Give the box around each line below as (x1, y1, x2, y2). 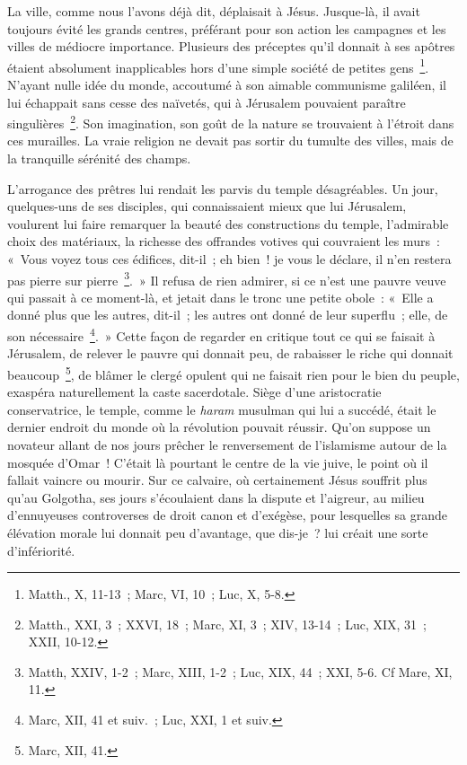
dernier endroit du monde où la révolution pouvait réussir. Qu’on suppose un (7, 418, 431, 436)
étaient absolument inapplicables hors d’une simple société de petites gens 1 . (7, 55, 429, 76)
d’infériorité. (7, 541, 75, 559)
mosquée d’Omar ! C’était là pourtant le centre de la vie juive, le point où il (7, 453, 428, 471)
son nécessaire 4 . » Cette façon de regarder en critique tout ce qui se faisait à (7, 324, 436, 345)
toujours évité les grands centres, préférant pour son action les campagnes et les (7, 19, 446, 38)
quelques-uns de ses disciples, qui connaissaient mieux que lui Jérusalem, (7, 197, 407, 215)
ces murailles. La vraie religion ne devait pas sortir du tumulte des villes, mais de (7, 131, 454, 150)
